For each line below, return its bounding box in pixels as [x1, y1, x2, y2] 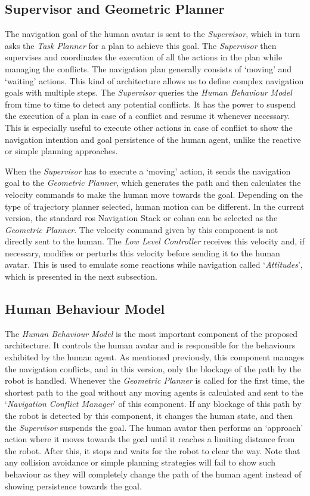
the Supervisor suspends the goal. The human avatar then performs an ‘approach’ [5, 421, 303, 433]
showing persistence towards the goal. [5, 479, 142, 492]
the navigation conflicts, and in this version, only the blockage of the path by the [5, 362, 301, 375]
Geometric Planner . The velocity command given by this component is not [5, 223, 278, 235]
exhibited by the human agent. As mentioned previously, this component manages [5, 351, 305, 363]
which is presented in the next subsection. [5, 270, 157, 283]
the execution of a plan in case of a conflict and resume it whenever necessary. [5, 109, 290, 122]
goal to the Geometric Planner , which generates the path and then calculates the [5, 176, 301, 189]
